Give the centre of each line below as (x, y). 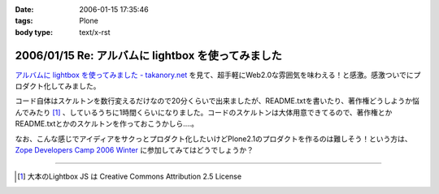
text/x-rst (95, 32)
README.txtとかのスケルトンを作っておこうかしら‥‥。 (107, 124)
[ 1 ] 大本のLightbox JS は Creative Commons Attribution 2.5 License (130, 177)
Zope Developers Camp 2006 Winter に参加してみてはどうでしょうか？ (135, 150)
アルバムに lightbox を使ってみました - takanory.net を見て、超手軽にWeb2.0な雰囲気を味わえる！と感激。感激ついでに (214, 75)
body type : (34, 32)
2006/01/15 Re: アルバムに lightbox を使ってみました (148, 56)
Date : (24, 9)
